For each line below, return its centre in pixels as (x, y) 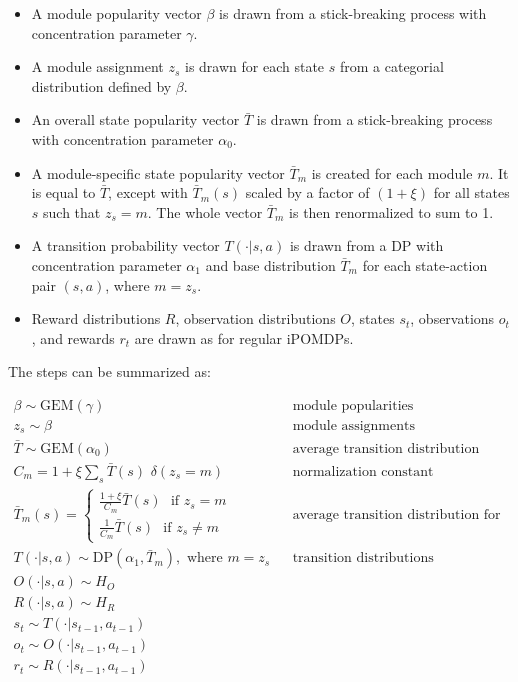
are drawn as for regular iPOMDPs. (244, 337)
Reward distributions (96, 318)
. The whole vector (205, 211)
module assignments (353, 425)
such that (72, 211)
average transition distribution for (396, 515)
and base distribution (270, 264)
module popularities (353, 405)
